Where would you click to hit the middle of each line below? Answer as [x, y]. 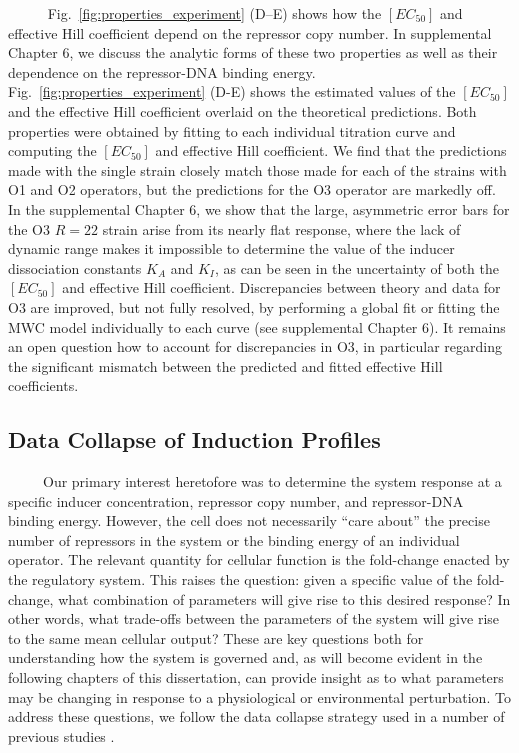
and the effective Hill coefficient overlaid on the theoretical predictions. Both [242, 110]
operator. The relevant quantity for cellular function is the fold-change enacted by [259, 559]
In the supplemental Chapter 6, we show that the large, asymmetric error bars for [259, 208]
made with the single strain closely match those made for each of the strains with [257, 169]
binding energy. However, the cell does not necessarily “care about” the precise [249, 520]
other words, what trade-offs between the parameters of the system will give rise [254, 618]
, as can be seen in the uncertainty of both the [356, 267]
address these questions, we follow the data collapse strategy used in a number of [256, 716]
